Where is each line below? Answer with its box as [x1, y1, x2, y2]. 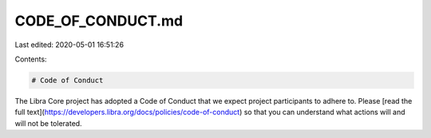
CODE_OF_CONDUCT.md [14, 12, 184, 30]
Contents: [14, 54, 47, 64]
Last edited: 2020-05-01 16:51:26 [14, 40, 124, 49]
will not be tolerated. [14, 118, 83, 128]
